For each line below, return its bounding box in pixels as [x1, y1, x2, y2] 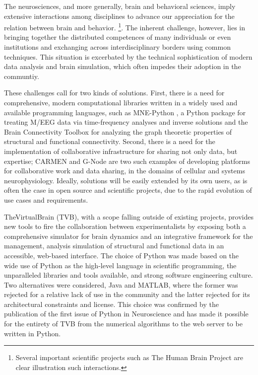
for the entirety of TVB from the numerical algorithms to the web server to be [4, 318, 243, 329]
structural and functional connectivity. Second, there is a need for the [4, 136, 215, 147]
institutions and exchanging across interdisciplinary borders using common [4, 42, 231, 52]
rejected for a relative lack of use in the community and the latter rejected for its [4, 289, 250, 300]
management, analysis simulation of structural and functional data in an [4, 240, 224, 251]
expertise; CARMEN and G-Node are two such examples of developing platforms [4, 155, 250, 166]
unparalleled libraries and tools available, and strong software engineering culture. [4, 270, 253, 280]
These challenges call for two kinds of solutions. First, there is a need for [4, 87, 225, 98]
